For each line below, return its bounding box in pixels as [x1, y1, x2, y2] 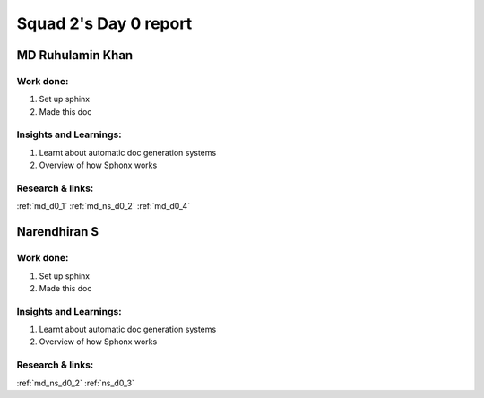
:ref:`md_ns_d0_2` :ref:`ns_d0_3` [16, 377, 134, 388]
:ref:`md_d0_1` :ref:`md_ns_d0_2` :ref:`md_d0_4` [16, 201, 190, 212]
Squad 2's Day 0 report [16, 13, 193, 33]
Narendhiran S [16, 224, 99, 239]
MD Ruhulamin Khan [16, 48, 134, 63]
